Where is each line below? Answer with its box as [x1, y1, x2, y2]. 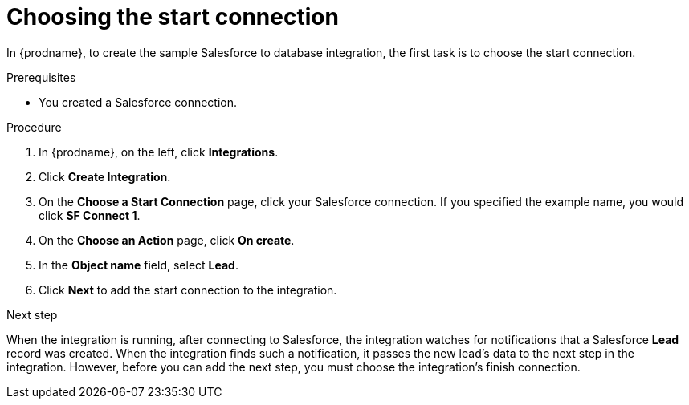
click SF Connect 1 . [39, 208, 141, 222]
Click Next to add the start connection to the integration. [39, 282, 337, 297]
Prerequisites [6, 70, 76, 84]
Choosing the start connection [6, 3, 339, 30]
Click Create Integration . [39, 169, 171, 184]
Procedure [6, 119, 62, 134]
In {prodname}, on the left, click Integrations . [39, 144, 279, 159]
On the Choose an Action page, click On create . [39, 233, 295, 247]
